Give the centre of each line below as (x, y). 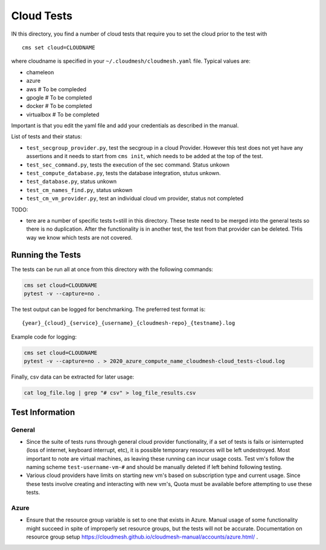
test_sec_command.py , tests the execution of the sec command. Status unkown (128, 165)
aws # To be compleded (56, 89)
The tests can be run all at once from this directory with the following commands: (112, 269)
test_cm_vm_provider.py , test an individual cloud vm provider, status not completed (135, 199)
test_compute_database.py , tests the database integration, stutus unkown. (123, 173)
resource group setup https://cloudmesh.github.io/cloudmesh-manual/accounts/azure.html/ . (142, 537)
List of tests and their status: (46, 136)
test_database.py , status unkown (72, 182)
